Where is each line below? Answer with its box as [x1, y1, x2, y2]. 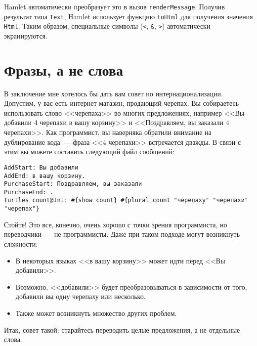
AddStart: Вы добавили [4, 164, 79, 171]
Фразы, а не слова [4, 59, 123, 80]
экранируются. [4, 30, 47, 41]
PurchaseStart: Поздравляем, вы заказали [4, 180, 142, 188]
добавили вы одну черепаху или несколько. [15, 291, 146, 302]
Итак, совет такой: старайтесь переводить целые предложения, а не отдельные [4, 324, 240, 335]
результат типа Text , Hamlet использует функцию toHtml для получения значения [4, 11, 253, 21]
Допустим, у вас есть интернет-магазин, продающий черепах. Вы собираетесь [4, 98, 239, 108]
